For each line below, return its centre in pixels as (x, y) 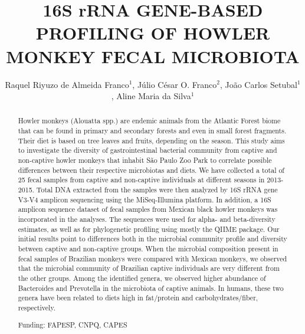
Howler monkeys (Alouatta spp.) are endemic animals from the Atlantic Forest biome (149, 121)
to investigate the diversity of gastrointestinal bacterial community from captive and (147, 150)
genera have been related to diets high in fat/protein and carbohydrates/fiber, (138, 298)
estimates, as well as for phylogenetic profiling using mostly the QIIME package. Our (149, 229)
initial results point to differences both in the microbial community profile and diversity (152, 239)
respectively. (37, 307)
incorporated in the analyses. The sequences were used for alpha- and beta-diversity (147, 219)
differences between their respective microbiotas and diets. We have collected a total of (151, 170)
